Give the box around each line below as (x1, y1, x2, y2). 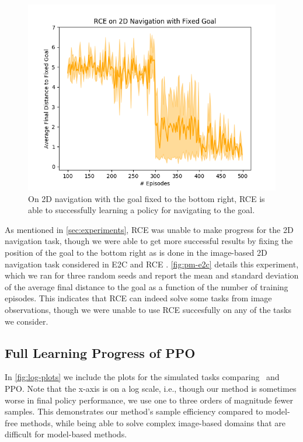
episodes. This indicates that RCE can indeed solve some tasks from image (5, 292, 272, 304)
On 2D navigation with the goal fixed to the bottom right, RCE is (28, 192, 265, 204)
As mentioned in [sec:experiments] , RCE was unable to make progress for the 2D (5, 223, 294, 235)
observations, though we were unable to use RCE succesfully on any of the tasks (5, 303, 291, 315)
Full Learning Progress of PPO (5, 343, 196, 361)
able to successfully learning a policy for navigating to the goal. (28, 204, 255, 216)
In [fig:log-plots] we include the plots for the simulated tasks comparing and (5, 371, 280, 383)
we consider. (5, 315, 48, 327)
